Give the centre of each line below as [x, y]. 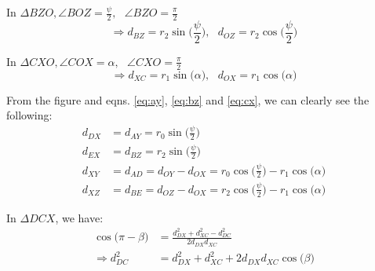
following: [29, 115]
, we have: [79, 217]
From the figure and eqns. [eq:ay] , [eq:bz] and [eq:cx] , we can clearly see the [188, 99]
